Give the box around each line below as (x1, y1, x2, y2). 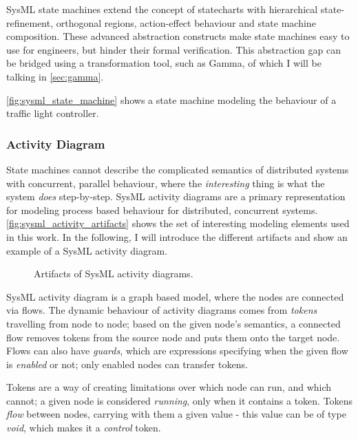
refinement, (6, 15, 54, 30)
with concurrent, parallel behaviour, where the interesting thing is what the (6, 175, 325, 190)
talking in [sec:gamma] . (6, 69, 104, 83)
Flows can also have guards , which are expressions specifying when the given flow (6, 343, 348, 358)
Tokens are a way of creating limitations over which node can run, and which (6, 380, 332, 394)
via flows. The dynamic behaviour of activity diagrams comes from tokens (6, 303, 317, 317)
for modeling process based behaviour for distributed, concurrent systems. (6, 202, 318, 217)
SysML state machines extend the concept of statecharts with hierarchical (6, 2, 318, 16)
